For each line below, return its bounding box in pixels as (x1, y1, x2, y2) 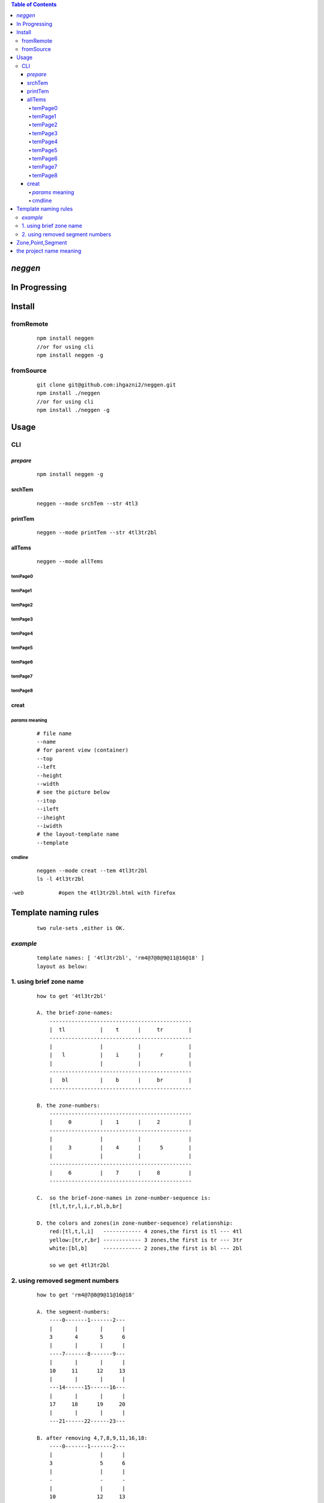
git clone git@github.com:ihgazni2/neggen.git (37, 382, 176, 388)
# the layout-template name (37, 831, 119, 838)
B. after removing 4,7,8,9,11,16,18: (37, 1434, 148, 1441)
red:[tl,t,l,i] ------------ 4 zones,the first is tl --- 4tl (49, 1228, 242, 1235)
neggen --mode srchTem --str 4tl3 (37, 500, 138, 507)
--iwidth (37, 822, 62, 829)
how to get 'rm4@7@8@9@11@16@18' (37, 1291, 135, 1298)
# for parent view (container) (37, 747, 129, 754)
